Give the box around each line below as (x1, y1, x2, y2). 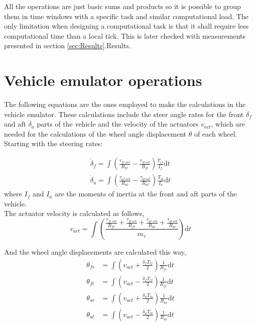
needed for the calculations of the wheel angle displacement (4, 128, 187, 139)
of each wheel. (194, 128, 237, 139)
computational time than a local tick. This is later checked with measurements (4, 30, 245, 41)
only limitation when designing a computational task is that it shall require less (4, 21, 249, 31)
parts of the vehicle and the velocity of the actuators (37, 119, 199, 129)
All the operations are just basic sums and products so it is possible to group (4, 1, 241, 11)
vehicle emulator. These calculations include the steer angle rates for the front (4, 108, 244, 119)
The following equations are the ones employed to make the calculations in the (4, 99, 245, 110)
